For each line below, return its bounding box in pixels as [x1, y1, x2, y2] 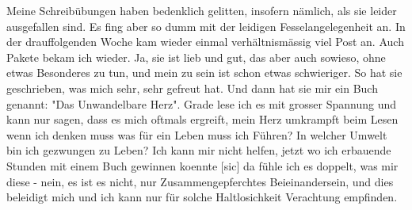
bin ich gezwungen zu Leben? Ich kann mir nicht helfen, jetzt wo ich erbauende [6, 142, 391, 158]
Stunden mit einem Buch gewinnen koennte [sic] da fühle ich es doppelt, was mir [6, 157, 399, 174]
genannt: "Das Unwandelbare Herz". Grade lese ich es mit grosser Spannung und [6, 95, 396, 112]
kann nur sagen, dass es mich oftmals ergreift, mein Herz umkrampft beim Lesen [6, 111, 399, 128]
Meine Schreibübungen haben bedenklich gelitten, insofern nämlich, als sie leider [6, 2, 397, 18]
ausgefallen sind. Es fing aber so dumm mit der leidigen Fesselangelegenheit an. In [6, 17, 406, 34]
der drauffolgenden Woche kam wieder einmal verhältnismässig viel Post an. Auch [6, 33, 404, 50]
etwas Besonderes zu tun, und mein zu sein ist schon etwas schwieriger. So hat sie [6, 64, 402, 81]
